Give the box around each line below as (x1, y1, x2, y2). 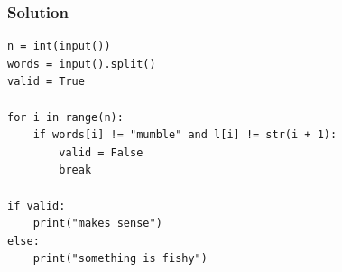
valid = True (7, 75, 85, 89)
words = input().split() (7, 57, 156, 70)
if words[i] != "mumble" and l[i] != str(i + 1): (32, 128, 337, 142)
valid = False (59, 145, 143, 159)
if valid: (7, 199, 66, 212)
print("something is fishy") (32, 252, 208, 266)
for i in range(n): (7, 110, 124, 124)
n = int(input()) (7, 40, 111, 53)
